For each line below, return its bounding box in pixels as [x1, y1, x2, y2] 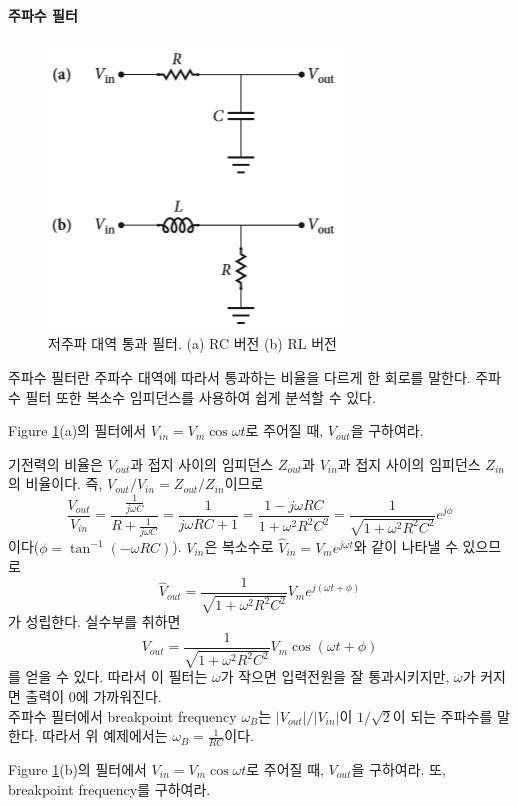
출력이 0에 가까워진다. [25, 685, 162, 706]
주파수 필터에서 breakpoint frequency [8, 705, 237, 726]
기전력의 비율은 [8, 453, 103, 474]
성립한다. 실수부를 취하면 [25, 611, 181, 632]
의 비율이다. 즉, [8, 473, 103, 494]
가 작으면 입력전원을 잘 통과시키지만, [220, 666, 450, 687]
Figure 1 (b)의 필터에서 [8, 759, 147, 779]
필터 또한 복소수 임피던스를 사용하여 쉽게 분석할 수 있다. [25, 386, 376, 407]
